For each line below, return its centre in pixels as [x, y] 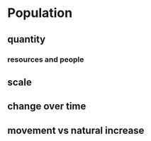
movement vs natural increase [76, 130]
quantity [27, 39]
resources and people [46, 60]
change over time [47, 107]
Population [40, 13]
